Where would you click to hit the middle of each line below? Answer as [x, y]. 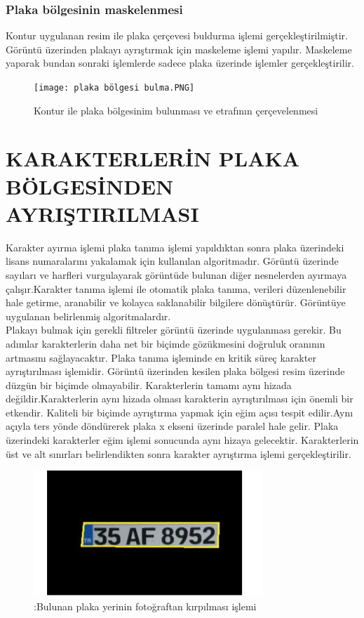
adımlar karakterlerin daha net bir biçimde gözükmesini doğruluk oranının [166, 343]
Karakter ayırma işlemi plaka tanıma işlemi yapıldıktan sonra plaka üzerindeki [175, 247]
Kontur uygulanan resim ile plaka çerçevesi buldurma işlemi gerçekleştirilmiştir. [177, 35]
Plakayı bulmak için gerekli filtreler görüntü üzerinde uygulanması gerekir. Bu [174, 330]
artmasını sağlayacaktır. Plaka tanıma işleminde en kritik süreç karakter [161, 357]
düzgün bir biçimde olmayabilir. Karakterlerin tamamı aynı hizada [149, 384]
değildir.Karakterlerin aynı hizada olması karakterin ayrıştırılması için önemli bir [180, 399]
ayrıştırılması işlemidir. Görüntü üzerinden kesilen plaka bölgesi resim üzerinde [175, 371]
